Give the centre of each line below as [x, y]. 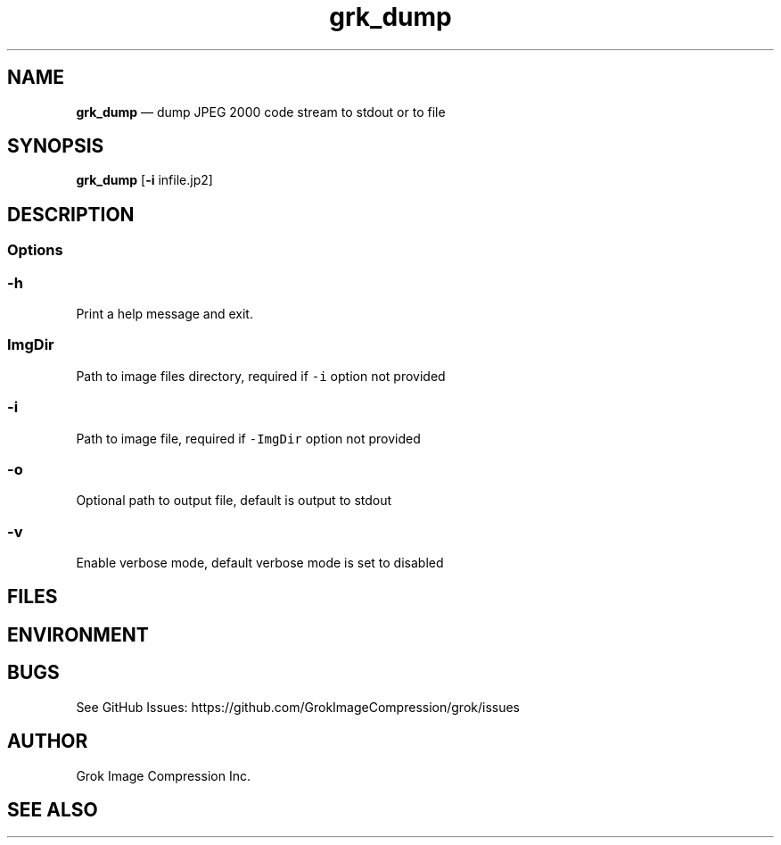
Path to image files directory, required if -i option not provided [261, 376]
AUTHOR [48, 741]
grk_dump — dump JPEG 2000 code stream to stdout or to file [261, 112]
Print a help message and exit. [164, 314]
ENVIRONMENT [78, 634]
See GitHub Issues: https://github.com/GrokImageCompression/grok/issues [298, 707]
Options [35, 250]
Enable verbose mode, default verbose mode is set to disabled [260, 563]
